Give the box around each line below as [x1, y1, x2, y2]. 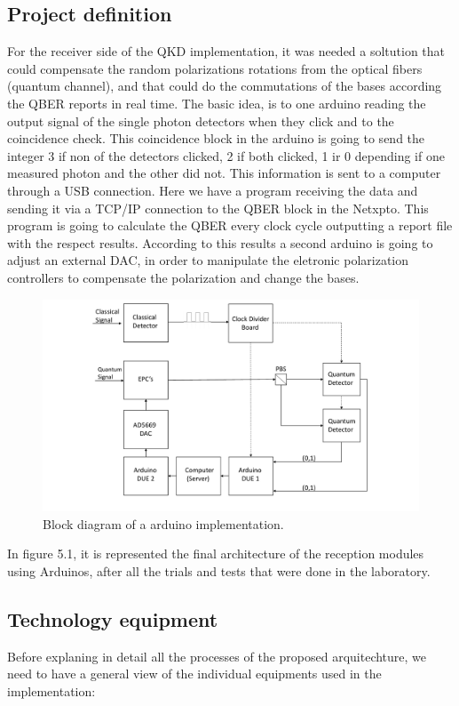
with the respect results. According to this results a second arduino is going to [7, 233, 433, 252]
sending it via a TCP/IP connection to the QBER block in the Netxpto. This [7, 198, 429, 217]
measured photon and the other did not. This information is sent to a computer [7, 164, 441, 182]
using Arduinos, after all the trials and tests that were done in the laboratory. [7, 561, 431, 580]
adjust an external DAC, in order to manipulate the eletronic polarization [7, 251, 409, 269]
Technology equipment [7, 605, 218, 632]
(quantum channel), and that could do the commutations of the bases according [7, 76, 442, 95]
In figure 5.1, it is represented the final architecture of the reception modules [7, 544, 424, 563]
